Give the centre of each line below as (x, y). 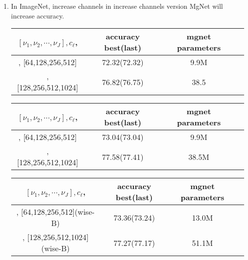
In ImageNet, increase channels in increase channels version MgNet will (117, 6)
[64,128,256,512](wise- (58, 212)
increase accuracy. (37, 15)
